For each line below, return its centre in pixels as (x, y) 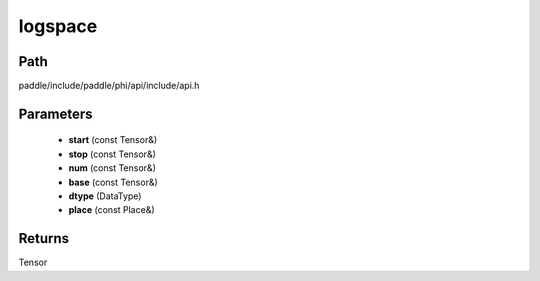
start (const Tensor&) (113, 140)
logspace (58, 26)
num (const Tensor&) (112, 168)
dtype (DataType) (105, 196)
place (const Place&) (111, 210)
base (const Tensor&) (113, 182)
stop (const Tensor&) (112, 154)
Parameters (55, 113)
